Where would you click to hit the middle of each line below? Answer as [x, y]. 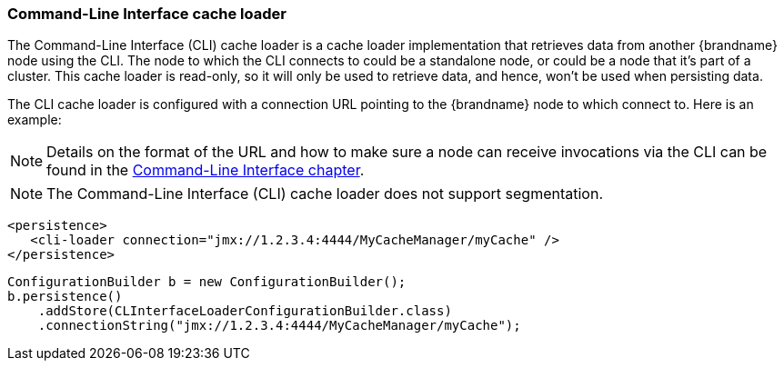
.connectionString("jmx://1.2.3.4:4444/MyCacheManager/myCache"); [279, 326]
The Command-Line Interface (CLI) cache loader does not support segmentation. [325, 194]
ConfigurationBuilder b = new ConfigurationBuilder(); [207, 282]
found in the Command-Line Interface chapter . [206, 170]
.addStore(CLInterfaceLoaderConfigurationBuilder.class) [245, 311]
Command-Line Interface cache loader [147, 14]
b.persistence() [65, 297]
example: [35, 120]
